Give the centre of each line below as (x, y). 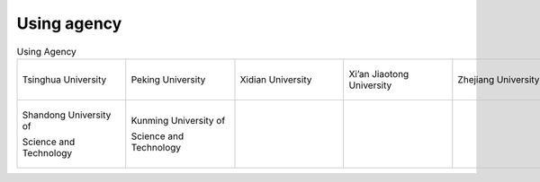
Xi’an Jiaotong (379, 74)
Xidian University (276, 79)
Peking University (168, 79)
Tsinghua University (64, 79)
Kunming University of (178, 120)
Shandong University (67, 115)
